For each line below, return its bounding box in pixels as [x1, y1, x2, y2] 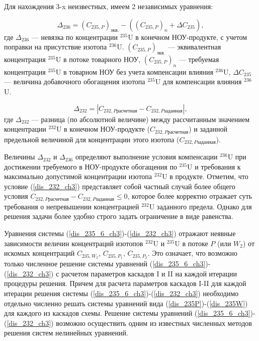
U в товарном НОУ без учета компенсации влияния [55, 66, 213, 77]
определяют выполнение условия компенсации [75, 151, 218, 162]
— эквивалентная [167, 41, 221, 52]
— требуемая [179, 53, 219, 64]
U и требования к [187, 161, 241, 172]
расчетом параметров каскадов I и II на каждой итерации [61, 268, 237, 278]
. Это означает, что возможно [147, 248, 238, 258]
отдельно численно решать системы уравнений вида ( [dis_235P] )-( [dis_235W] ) [4, 298, 248, 308]
